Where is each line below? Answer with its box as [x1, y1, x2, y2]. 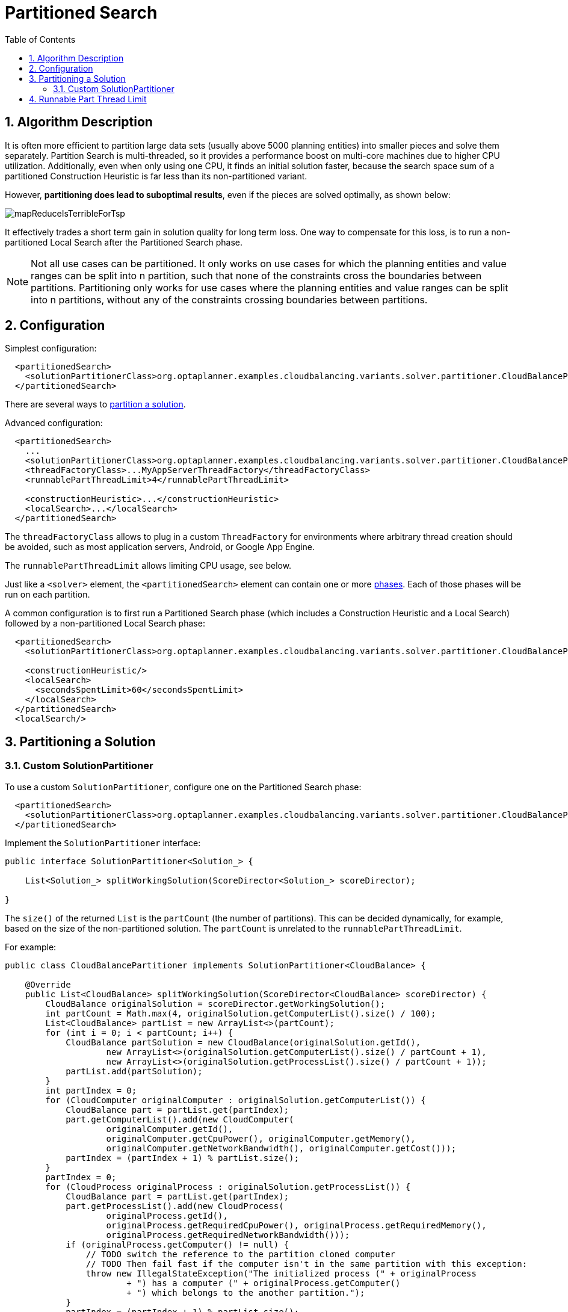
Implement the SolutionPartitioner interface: [5, 837, 201, 848]
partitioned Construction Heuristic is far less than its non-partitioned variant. [5, 170, 307, 181]
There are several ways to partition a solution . [5, 399, 186, 410]
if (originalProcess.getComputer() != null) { [66, 1239, 289, 1249]
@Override [25, 979, 71, 989]
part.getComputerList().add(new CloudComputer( [66, 1114, 294, 1124]
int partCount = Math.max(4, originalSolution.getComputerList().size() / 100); [45, 1008, 436, 1018]
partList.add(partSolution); [66, 1066, 203, 1076]
